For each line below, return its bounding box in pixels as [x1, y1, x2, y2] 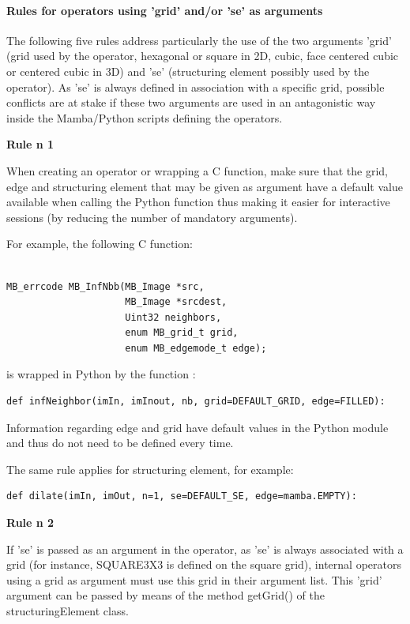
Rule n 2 [6, 514, 55, 531]
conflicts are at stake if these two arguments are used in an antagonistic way [6, 94, 376, 111]
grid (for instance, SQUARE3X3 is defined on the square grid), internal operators [6, 556, 401, 573]
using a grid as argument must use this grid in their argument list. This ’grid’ [6, 571, 382, 588]
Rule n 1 [6, 136, 55, 152]
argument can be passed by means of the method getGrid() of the [6, 587, 325, 603]
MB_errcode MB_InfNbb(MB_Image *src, [6, 280, 205, 292]
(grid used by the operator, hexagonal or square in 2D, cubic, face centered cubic [6, 47, 399, 64]
